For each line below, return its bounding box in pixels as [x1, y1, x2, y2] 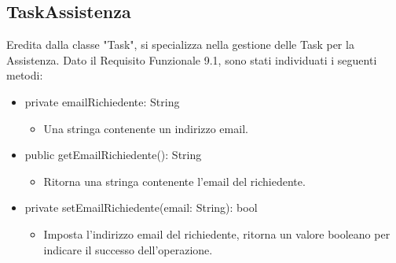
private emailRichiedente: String [24, 93, 180, 109]
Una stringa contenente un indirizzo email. [43, 120, 248, 136]
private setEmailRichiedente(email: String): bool [24, 199, 258, 216]
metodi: [6, 67, 43, 83]
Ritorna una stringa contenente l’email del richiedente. [43, 172, 306, 189]
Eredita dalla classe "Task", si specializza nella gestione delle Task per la [6, 36, 354, 53]
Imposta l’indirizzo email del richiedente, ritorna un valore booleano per [43, 225, 390, 242]
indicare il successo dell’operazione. [43, 241, 213, 257]
